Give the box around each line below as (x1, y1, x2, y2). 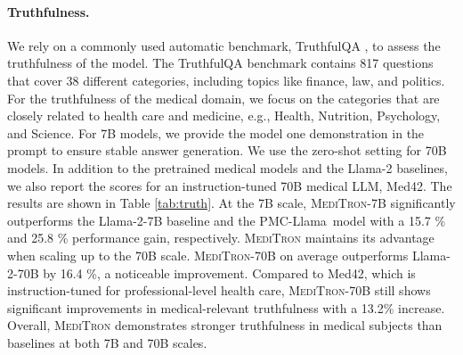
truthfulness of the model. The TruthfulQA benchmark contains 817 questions (7, 54, 434, 72)
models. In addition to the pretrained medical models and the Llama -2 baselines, (7, 158, 448, 177)
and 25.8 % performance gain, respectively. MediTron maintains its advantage (7, 228, 435, 247)
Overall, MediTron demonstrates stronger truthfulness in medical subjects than (7, 316, 443, 334)
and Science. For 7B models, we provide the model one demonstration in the (7, 123, 425, 142)
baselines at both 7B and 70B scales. (7, 333, 207, 351)
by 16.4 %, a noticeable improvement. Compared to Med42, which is (43, 263, 416, 282)
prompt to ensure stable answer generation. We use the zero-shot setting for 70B (7, 141, 447, 160)
